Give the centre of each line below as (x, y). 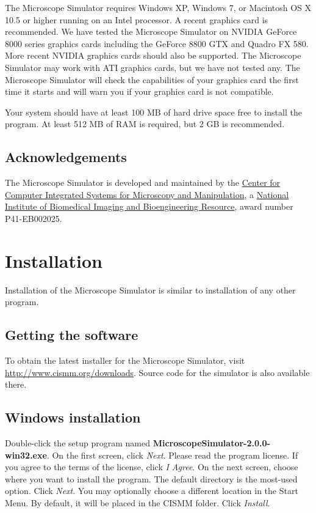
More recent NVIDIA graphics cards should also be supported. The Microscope (153, 55)
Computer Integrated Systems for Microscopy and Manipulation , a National (147, 194)
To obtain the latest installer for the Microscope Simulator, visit (125, 360)
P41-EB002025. (34, 218)
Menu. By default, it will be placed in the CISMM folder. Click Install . (138, 502)
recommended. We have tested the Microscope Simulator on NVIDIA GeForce (151, 31)
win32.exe (26, 455)
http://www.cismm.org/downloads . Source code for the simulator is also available (157, 372)
